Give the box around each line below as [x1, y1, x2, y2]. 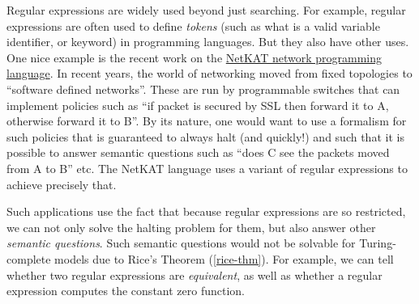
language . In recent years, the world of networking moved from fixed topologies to [6, 65, 413, 82]
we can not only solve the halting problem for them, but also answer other [6, 218, 376, 235]
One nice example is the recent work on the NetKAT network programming [6, 49, 383, 65]
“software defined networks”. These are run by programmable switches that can [6, 80, 400, 97]
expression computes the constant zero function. [6, 282, 245, 299]
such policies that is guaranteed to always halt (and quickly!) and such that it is [6, 128, 404, 145]
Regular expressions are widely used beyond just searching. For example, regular [6, 2, 406, 18]
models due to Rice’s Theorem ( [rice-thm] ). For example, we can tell [54, 250, 394, 267]
